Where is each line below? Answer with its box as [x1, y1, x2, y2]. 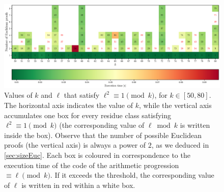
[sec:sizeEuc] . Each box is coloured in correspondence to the [4, 149, 190, 160]
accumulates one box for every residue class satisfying [4, 109, 171, 120]
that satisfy [64, 90, 100, 100]
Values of [4, 90, 33, 100]
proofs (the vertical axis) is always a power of [4, 140, 146, 150]
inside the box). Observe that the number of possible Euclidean [4, 129, 202, 140]
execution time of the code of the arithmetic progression [4, 159, 179, 170]
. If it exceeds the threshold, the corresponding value [50, 170, 214, 180]
